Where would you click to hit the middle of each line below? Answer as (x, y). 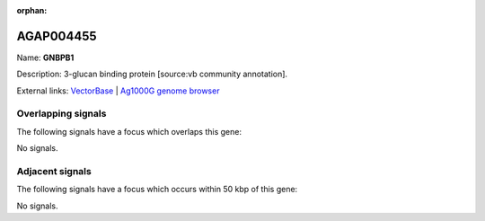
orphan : (32, 10)
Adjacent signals (54, 171)
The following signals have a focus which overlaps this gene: (129, 131)
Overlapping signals (62, 114)
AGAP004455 (57, 36)
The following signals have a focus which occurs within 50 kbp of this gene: (157, 190)
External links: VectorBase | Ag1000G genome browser (118, 91)
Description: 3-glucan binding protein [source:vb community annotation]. (152, 74)
